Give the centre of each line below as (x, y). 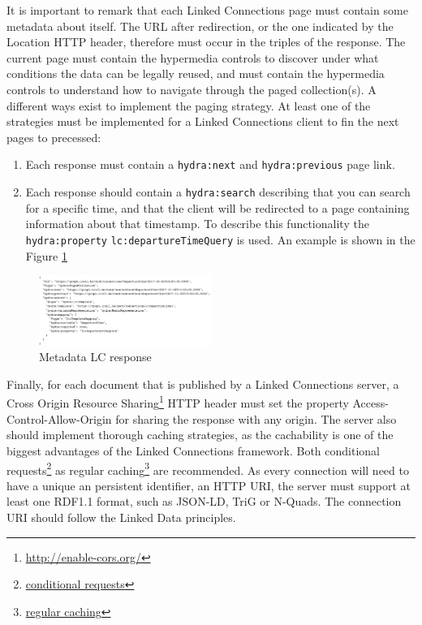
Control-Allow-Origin (59, 418)
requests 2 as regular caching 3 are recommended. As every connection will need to (208, 468)
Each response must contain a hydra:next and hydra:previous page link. (210, 164)
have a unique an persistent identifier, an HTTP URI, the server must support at (209, 485)
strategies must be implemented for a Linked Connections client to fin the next (203, 121)
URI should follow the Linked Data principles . (121, 517)
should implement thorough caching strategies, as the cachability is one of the (200, 435)
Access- (370, 403)
